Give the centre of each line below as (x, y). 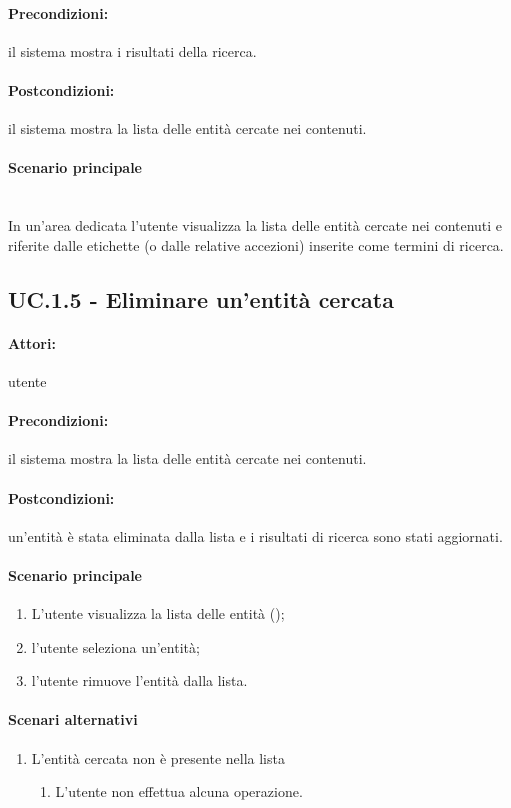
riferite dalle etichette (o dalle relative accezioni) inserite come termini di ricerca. (256, 244)
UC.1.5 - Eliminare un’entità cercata (201, 298)
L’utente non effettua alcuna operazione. (179, 791)
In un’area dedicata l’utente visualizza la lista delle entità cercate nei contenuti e (255, 225)
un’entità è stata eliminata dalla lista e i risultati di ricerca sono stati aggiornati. (255, 535)
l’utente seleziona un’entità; (115, 646)
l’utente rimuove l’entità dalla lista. (139, 680)
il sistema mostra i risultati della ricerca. (132, 50)
